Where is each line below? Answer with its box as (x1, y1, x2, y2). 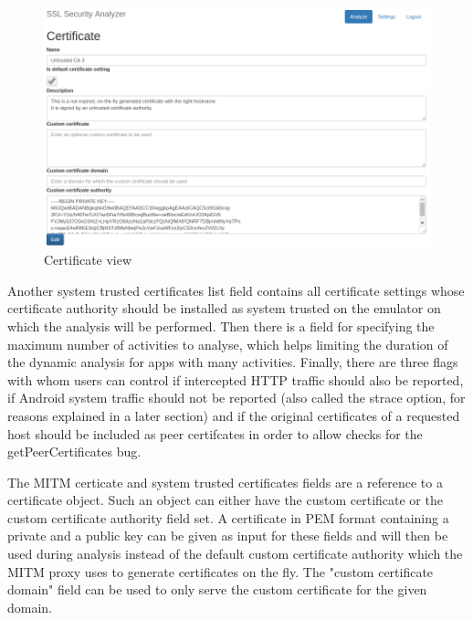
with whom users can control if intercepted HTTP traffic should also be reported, (7, 370, 464, 389)
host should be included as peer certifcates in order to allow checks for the (7, 424, 423, 443)
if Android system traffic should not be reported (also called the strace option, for (7, 388, 466, 407)
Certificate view (44, 250, 132, 269)
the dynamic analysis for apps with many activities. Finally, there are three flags (7, 352, 458, 372)
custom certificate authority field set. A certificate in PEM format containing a (7, 508, 449, 527)
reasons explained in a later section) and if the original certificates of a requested (7, 405, 460, 425)
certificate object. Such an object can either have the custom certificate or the (7, 490, 443, 510)
